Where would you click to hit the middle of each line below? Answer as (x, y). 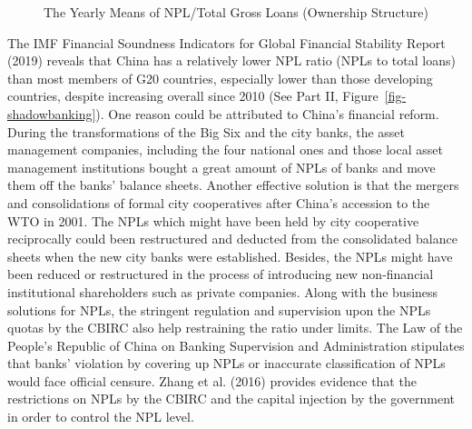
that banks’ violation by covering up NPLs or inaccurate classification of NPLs (226, 363)
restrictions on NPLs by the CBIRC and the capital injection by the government (231, 399)
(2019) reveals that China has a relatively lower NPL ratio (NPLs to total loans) (231, 60)
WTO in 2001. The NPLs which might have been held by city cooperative (213, 220)
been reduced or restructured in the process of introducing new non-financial (221, 274)
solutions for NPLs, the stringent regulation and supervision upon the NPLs (219, 309)
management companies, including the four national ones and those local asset (225, 150)
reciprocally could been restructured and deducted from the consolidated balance (232, 239)
